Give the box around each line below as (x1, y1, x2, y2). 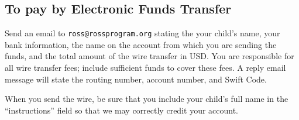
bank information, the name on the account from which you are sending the (5, 38, 277, 50)
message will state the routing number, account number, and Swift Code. (5, 73, 267, 85)
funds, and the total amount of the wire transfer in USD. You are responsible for (5, 50, 294, 62)
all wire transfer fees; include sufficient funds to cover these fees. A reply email (5, 61, 286, 74)
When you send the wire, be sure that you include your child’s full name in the (5, 92, 288, 105)
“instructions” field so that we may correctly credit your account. (5, 104, 239, 116)
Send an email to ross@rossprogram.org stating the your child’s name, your (5, 27, 280, 39)
